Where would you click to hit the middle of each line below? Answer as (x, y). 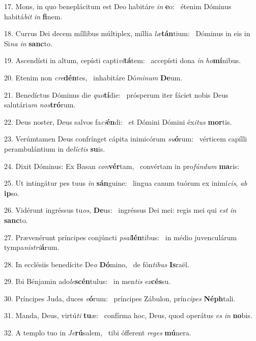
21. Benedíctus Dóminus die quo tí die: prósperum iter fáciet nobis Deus (116, 94)
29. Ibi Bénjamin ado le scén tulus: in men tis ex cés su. (88, 281)
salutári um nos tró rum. (40, 105)
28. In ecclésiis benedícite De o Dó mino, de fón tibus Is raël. (97, 264)
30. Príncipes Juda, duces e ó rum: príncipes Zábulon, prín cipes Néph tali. (120, 298)
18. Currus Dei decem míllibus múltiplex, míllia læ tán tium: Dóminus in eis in (127, 33)
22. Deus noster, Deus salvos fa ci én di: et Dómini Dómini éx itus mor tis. (118, 121)
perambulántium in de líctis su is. (55, 148)
